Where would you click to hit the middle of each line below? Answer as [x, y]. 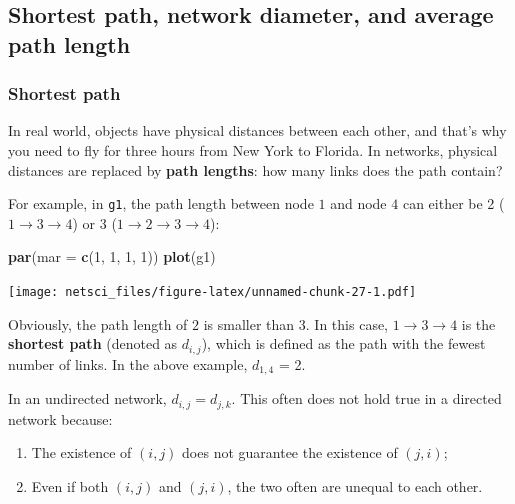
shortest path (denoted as [93, 343]
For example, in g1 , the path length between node [161, 203]
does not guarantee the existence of [290, 452]
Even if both [70, 485]
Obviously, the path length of [98, 323]
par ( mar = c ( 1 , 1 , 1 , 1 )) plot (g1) [112, 256]
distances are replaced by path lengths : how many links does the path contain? [255, 169]
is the [478, 323]
